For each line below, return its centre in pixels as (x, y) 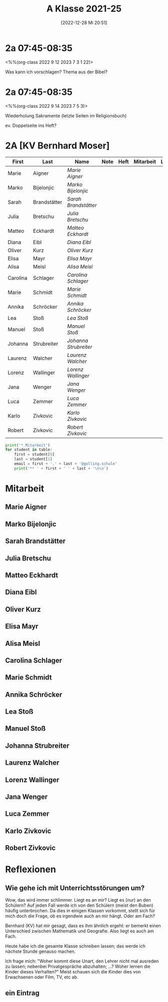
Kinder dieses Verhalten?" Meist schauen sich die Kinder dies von (73, 972)
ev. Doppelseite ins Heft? (31, 125)
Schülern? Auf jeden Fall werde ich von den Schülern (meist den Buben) (79, 905)
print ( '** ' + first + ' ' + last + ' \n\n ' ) (61, 468)
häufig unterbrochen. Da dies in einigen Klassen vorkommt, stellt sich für (80, 911)
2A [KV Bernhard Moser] (57, 145)
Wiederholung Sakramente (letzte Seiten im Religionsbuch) (66, 115)
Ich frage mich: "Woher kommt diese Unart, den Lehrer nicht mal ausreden (82, 961)
